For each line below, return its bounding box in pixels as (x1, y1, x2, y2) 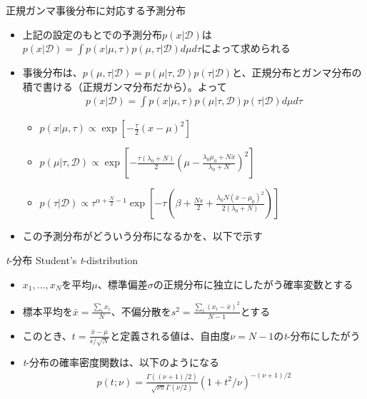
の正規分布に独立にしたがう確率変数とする (153, 276, 353, 291)
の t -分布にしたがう (273, 328, 361, 343)
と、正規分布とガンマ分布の (232, 65, 362, 80)
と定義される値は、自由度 (110, 328, 231, 343)
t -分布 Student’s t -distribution (6, 253, 138, 267)
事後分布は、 (22, 65, 83, 80)
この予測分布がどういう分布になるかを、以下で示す (22, 228, 263, 243)
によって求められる (201, 41, 291, 56)
